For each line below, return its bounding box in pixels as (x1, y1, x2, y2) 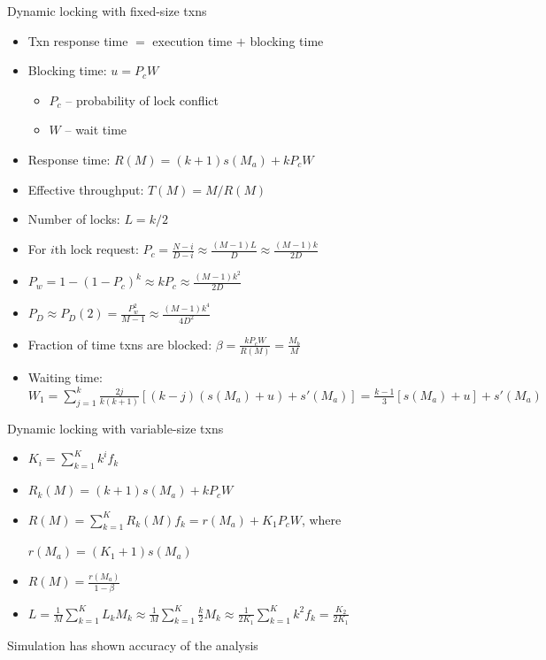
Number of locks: (27, 210, 120, 228)
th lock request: (54, 240, 139, 258)
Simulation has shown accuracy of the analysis (7, 635, 258, 654)
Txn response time (27, 31, 128, 50)
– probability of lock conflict (65, 90, 219, 109)
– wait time (65, 120, 127, 139)
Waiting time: (27, 368, 103, 387)
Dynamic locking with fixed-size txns (7, 2, 207, 19)
